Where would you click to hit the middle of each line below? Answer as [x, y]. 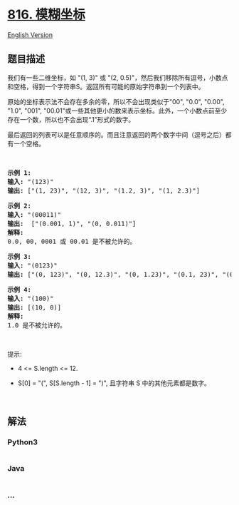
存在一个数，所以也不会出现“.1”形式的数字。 [71, 119]
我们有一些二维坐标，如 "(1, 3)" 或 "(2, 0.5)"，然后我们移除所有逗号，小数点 [118, 77]
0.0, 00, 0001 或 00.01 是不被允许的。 [72, 241]
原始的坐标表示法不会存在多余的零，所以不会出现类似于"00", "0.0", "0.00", [116, 101]
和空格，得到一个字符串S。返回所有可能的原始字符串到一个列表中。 [106, 86]
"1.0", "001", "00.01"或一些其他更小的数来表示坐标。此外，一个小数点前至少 [117, 111]
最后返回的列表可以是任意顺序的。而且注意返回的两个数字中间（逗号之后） [116, 134]
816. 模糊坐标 [46, 15]
